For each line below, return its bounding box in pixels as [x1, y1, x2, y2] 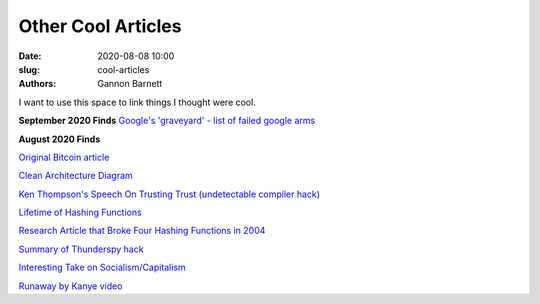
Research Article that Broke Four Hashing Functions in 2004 [18, 225, 266, 237]
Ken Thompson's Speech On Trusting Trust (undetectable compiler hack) [18, 188, 320, 200]
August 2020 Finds [18, 133, 101, 145]
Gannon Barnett [97, 78, 163, 90]
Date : [18, 50, 42, 62]
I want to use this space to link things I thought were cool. [18, 96, 257, 108]
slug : [18, 63, 40, 75]
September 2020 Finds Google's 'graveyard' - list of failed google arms [18, 115, 316, 127]
